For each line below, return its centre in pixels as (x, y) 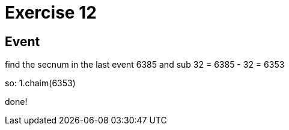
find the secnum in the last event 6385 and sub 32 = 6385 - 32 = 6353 (145, 65)
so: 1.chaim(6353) (40, 83)
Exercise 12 (51, 13)
